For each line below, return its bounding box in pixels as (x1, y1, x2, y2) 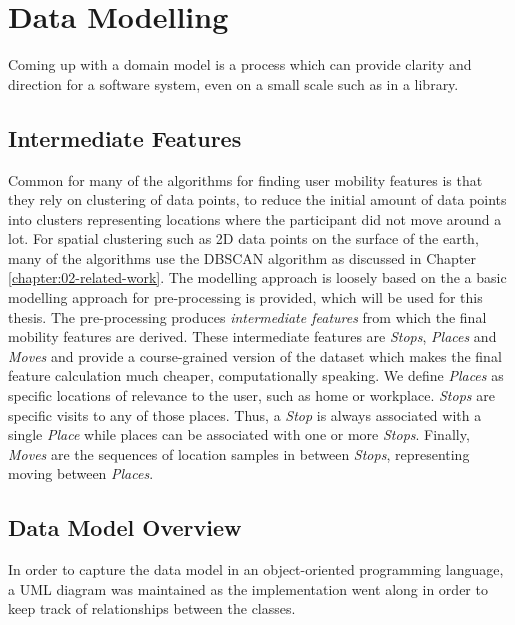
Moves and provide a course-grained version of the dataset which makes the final (8, 345, 502, 366)
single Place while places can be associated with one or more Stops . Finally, (8, 424, 470, 445)
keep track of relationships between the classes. (8, 598, 296, 619)
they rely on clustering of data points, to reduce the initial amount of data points (8, 189, 507, 210)
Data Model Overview (8, 512, 242, 543)
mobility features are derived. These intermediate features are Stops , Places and (8, 326, 497, 347)
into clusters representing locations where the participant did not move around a (8, 208, 502, 229)
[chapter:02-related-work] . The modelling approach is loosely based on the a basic (8, 267, 507, 288)
